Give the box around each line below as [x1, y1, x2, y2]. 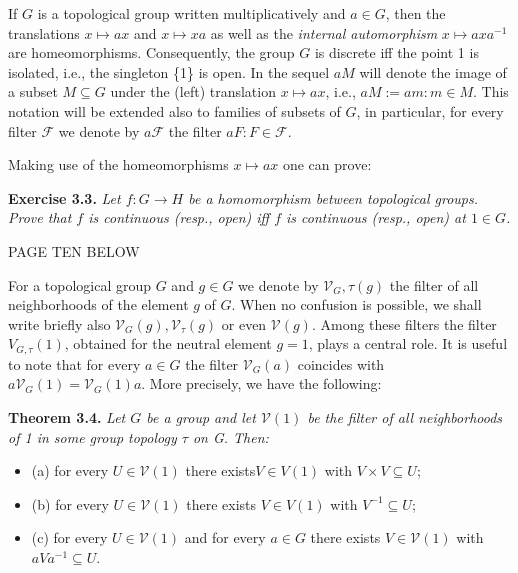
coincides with [297, 353, 385, 374]
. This [472, 81, 509, 102]
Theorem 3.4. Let [8, 406, 126, 427]
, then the [385, 3, 446, 23]
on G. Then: [192, 426, 269, 447]
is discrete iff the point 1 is [314, 42, 479, 63]
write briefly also [8, 313, 111, 334]
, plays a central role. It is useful [308, 333, 508, 354]
